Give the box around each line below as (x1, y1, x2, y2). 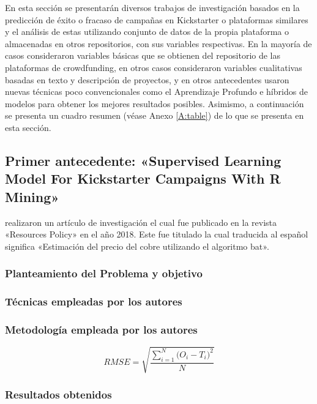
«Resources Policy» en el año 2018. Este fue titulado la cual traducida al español (5, 228, 308, 241)
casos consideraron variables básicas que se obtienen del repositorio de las (5, 49, 281, 62)
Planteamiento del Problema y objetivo (5, 266, 203, 281)
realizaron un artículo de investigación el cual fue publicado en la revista (5, 215, 277, 228)
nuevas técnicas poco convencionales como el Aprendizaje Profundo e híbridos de (5, 85, 308, 98)
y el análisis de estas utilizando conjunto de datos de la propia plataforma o (5, 25, 289, 38)
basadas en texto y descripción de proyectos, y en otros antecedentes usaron (5, 73, 289, 86)
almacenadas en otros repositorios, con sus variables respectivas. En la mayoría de (5, 37, 312, 50)
